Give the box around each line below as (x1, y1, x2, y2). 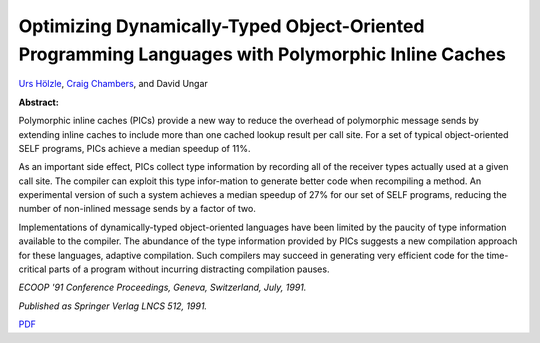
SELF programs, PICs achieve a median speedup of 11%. (18, 142, 251, 154)
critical (18, 263, 47, 275)
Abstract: (18, 96, 59, 108)
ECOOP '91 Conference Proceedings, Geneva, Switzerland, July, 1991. (18, 281, 307, 294)
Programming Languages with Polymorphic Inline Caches (18, 43, 507, 65)
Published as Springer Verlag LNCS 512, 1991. (18, 300, 208, 312)
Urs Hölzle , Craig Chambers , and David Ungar (18, 78, 209, 90)
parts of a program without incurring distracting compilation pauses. (48, 263, 330, 275)
